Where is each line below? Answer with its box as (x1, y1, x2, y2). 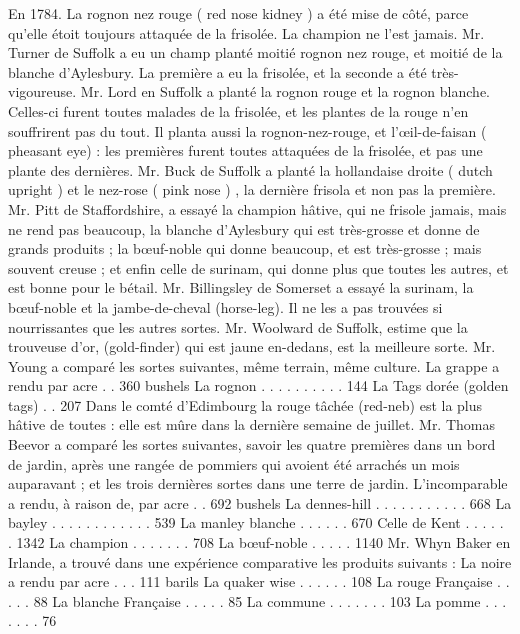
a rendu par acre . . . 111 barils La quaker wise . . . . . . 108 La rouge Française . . (8, 571, 510, 592)
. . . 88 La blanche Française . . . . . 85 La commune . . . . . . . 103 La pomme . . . (8, 590, 507, 611)
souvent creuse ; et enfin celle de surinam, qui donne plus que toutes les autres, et (8, 257, 509, 278)
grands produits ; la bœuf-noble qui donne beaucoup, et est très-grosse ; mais (8, 238, 482, 259)
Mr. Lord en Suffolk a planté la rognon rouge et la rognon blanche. (80, 81, 490, 102)
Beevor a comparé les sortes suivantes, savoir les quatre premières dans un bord (8, 434, 496, 455)
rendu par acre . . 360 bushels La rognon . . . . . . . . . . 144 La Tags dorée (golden (8, 375, 509, 396)
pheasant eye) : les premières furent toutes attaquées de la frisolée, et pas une (8, 140, 483, 161)
